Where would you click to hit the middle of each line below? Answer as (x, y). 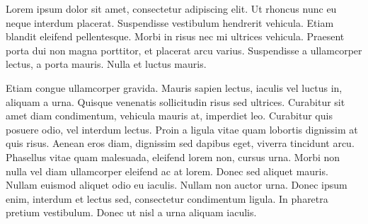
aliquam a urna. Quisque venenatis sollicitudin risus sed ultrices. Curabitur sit (176, 101)
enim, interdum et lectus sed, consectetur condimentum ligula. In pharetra (167, 198)
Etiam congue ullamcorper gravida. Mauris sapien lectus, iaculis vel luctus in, (174, 87)
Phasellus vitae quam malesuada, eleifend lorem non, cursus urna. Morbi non (173, 157)
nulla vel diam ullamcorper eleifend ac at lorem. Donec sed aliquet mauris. (167, 171)
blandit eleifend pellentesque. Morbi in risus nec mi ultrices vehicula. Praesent (175, 36)
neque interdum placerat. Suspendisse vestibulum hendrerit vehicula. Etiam (170, 22)
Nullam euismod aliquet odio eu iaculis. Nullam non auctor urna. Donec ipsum (177, 185)
